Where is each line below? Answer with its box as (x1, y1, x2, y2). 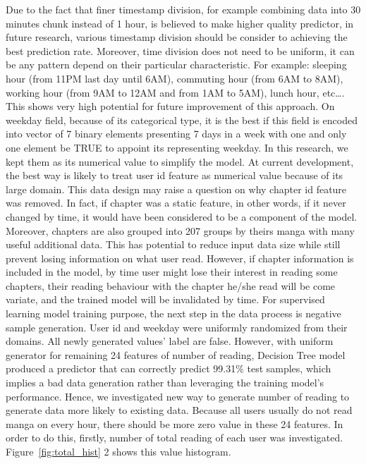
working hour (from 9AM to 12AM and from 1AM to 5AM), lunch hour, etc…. (6, 85, 345, 99)
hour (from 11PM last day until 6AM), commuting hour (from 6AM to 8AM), (6, 71, 343, 85)
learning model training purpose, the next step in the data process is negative (6, 306, 341, 321)
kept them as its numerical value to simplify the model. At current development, (6, 154, 354, 169)
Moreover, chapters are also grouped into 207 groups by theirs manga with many (6, 223, 355, 238)
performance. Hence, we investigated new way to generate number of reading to (6, 389, 350, 403)
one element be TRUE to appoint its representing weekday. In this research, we (6, 140, 348, 154)
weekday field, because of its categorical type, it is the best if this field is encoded (6, 112, 358, 127)
